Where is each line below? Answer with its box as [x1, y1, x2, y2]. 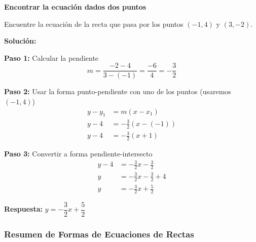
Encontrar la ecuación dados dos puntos [4, 2, 147, 12]
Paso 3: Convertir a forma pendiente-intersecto [4, 148, 153, 159]
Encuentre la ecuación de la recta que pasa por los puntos [4, 18, 184, 29]
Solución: [4, 35, 36, 46]
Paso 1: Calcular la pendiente [4, 52, 99, 63]
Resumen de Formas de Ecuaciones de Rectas [4, 227, 194, 240]
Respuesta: [4, 204, 43, 214]
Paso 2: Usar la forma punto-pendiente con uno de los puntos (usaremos [4, 86, 231, 97]
